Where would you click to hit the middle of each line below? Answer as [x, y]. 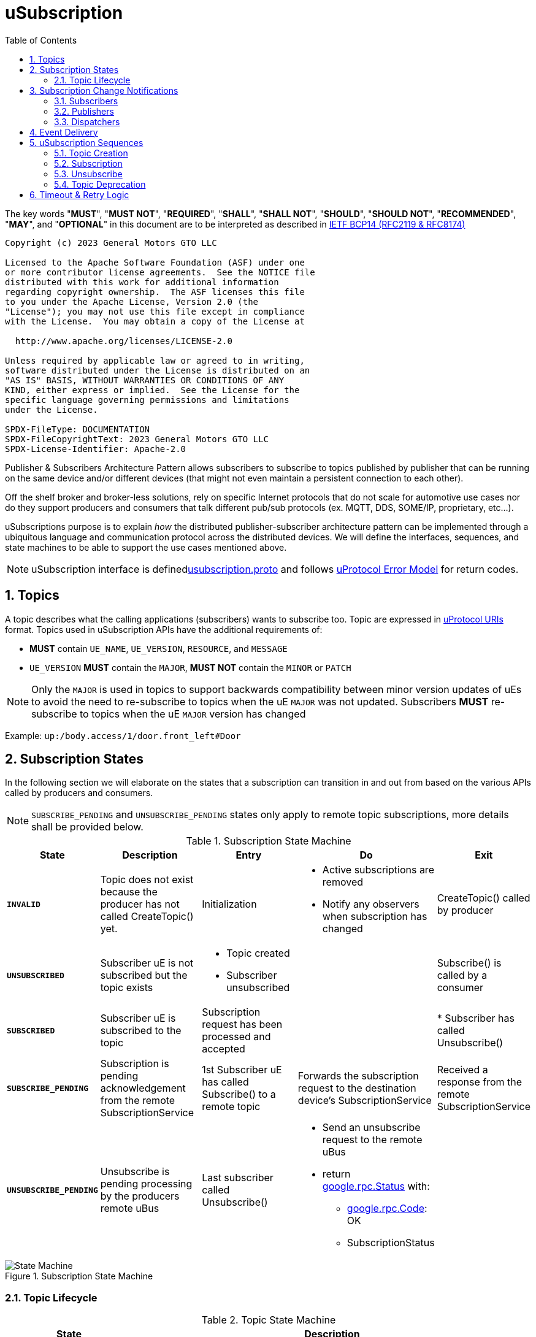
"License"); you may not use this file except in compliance [155, 311]
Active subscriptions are [378, 870]
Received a [462, 1070]
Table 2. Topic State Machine [269, 1320]
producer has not [140, 904]
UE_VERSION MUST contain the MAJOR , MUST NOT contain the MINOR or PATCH [190, 667]
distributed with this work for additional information [142, 282]
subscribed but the [144, 975]
